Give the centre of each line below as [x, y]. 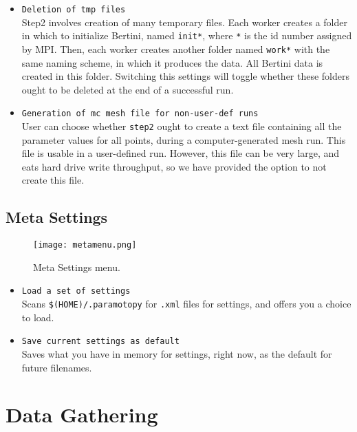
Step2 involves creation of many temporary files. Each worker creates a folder [184, 22]
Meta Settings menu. [77, 267]
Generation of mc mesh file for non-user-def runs [140, 114]
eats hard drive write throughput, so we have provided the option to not [174, 166]
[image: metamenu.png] [85, 245]
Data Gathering [82, 414]
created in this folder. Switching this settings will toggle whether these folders [186, 76]
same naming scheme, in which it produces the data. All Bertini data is [172, 62]
